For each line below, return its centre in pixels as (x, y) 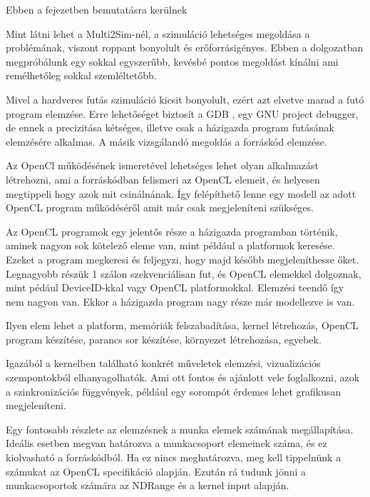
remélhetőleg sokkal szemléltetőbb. (81, 75)
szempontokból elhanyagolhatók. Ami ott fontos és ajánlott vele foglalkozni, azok (183, 377)
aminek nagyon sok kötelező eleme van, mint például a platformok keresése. (170, 245)
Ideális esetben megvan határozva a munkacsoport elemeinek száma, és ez (166, 443)
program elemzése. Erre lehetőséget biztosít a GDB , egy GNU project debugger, (182, 113)
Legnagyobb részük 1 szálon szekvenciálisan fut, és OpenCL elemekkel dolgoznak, (184, 273)
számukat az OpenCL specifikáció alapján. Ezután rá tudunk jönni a (156, 471)
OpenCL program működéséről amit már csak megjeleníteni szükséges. (160, 207)
